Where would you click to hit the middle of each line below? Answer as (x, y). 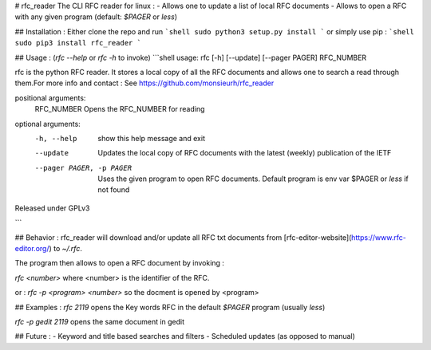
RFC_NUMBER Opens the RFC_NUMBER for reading (120, 109)
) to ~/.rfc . (66, 249)
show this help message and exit (151, 138)
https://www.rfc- (379, 237)
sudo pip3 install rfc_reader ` (78, 43)
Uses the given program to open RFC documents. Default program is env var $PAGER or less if (253, 179)
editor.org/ (32, 249)
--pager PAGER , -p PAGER (83, 168)
